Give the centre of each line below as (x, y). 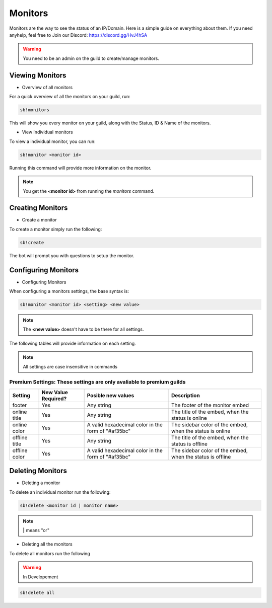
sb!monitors (35, 110)
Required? (54, 399)
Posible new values (111, 395)
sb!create (32, 242)
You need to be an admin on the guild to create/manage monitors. (91, 58)
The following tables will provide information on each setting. (73, 343)
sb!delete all (37, 592)
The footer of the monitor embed (210, 405)
